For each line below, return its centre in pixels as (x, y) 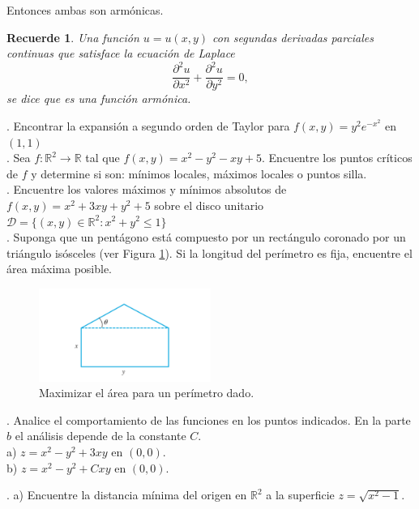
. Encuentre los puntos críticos (337, 158)
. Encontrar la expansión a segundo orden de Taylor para (148, 125)
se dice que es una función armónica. (99, 98)
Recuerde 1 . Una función (73, 37)
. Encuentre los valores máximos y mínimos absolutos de (147, 189)
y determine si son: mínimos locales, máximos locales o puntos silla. (199, 173)
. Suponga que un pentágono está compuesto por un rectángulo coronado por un (206, 237)
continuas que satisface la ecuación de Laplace (121, 53)
